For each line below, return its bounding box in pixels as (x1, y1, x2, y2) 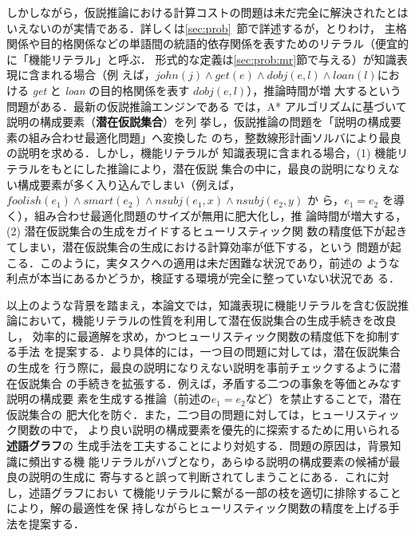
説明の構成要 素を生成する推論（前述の (6, 390, 211, 407)
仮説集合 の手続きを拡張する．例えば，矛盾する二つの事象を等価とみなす (17, 374, 401, 391)
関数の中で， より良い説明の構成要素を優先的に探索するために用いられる (17, 421, 401, 438)
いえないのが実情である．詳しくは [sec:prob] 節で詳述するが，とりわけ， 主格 (6, 19, 407, 36)
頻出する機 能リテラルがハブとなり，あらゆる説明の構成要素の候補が (28, 452, 389, 469)
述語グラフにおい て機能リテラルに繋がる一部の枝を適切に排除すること (28, 484, 401, 500)
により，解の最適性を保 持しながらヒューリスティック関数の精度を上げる (6, 499, 389, 516)
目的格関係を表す (100, 81, 190, 98)
